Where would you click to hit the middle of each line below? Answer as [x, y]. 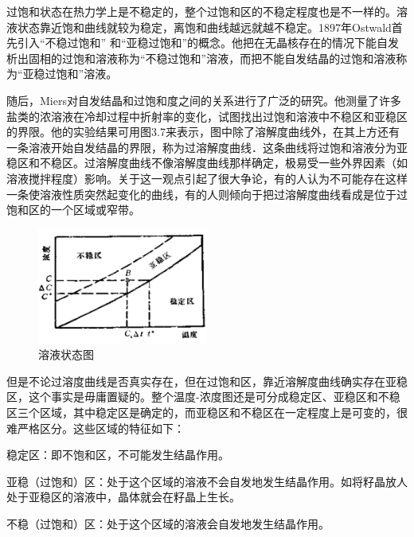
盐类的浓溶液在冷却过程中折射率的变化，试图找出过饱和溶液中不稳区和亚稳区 [207, 116]
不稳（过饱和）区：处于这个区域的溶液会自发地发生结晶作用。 [168, 523]
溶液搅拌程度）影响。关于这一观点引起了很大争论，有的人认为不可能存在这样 [207, 178]
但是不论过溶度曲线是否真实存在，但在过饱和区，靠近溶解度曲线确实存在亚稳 [207, 381]
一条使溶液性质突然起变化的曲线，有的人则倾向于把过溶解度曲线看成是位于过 [207, 194]
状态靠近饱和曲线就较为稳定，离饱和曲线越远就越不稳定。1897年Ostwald [204, 27]
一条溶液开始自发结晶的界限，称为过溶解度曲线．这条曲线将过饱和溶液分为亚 [207, 147]
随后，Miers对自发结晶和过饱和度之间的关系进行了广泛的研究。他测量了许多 [204, 100]
